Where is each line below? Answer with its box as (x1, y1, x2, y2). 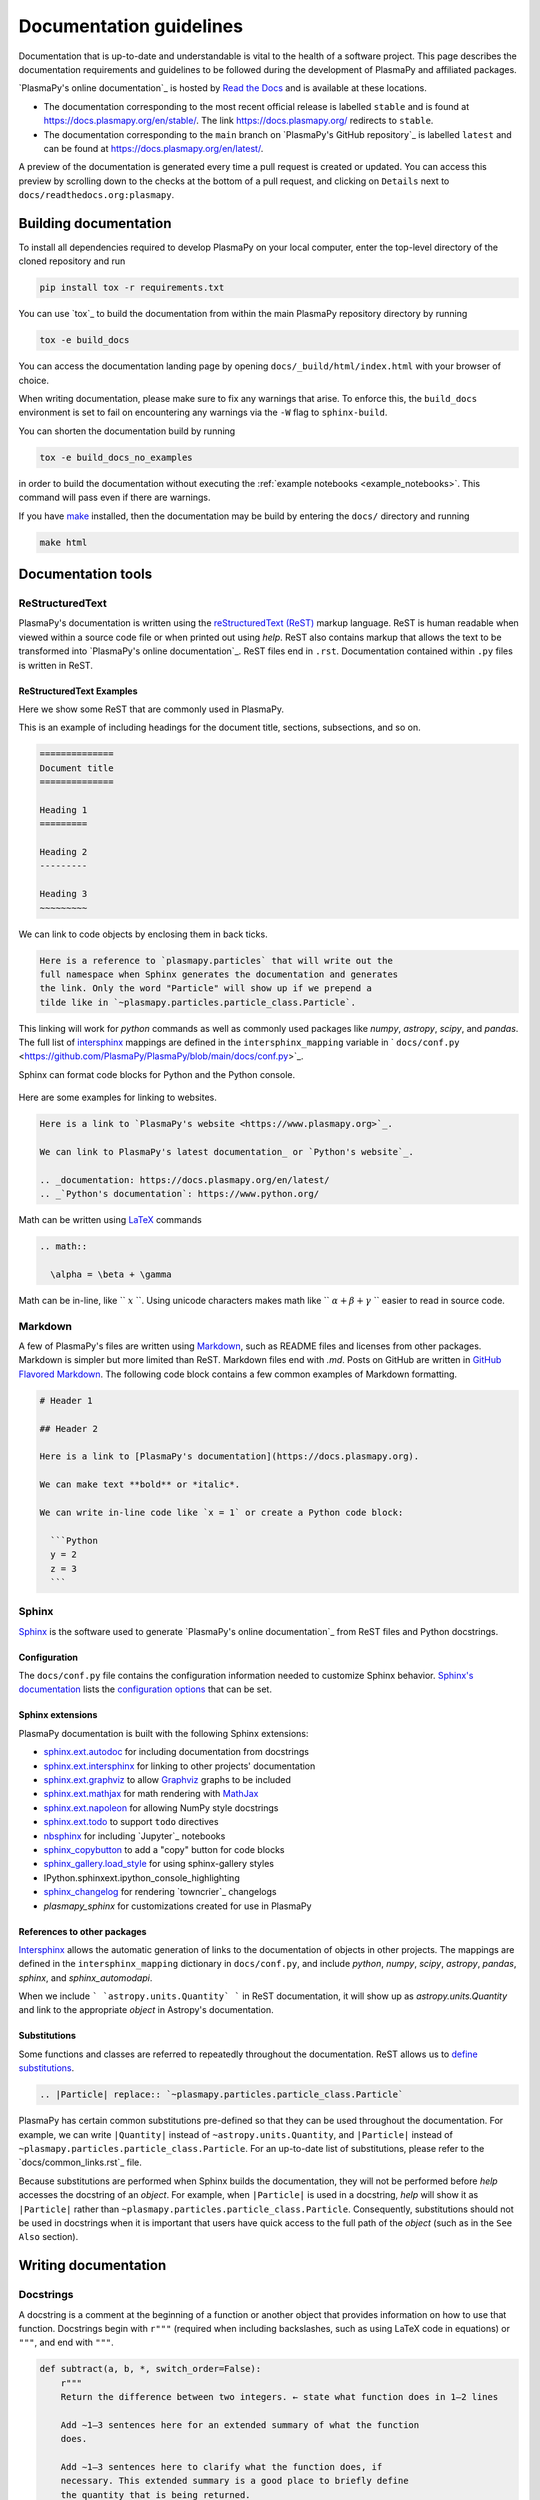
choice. (18, 374, 50, 386)
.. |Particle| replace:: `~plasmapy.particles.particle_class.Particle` (39, 2089, 404, 2100)
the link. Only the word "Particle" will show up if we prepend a (39, 983, 372, 994)
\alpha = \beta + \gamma (50, 1268, 172, 1280)
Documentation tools (18, 566, 153, 582)
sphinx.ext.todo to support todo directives (43, 1816, 219, 1828)
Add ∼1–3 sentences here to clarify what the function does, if (60, 2461, 383, 2472)
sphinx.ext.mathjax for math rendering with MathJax (43, 1788, 259, 1800)
